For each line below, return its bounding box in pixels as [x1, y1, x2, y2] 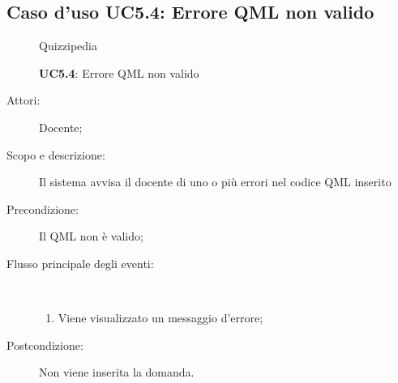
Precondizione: [6, 200, 79, 217]
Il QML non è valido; [39, 228, 143, 245]
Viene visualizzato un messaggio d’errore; [58, 309, 263, 326]
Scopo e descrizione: [6, 146, 105, 163]
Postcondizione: [6, 336, 83, 353]
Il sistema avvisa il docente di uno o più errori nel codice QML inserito [39, 173, 392, 190]
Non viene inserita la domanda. [39, 364, 195, 381]
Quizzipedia [39, 37, 97, 54]
